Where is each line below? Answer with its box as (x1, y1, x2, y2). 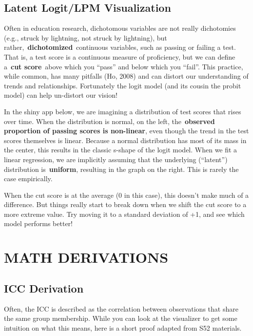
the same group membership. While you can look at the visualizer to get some (4, 313, 237, 323)
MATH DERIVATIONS (4, 247, 169, 267)
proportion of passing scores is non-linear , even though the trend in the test (4, 126, 249, 136)
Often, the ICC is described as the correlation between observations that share (4, 303, 238, 314)
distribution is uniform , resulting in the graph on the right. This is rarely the (4, 164, 239, 174)
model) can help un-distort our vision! (4, 90, 117, 100)
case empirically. (4, 173, 53, 184)
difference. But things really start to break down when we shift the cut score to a (4, 199, 247, 210)
